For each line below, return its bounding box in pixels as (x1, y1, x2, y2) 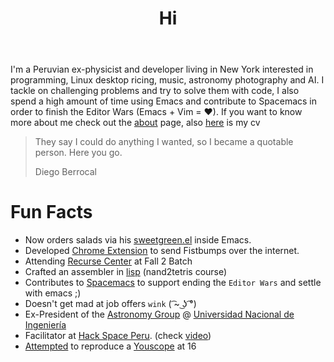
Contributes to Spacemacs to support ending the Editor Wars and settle (24, 277, 322, 289)
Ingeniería (24, 319, 67, 331)
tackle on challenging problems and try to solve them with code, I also (10, 85, 300, 97)
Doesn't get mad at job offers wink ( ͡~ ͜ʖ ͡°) (24, 298, 197, 310)
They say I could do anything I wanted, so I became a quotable (34, 136, 294, 148)
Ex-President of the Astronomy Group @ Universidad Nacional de (24, 308, 295, 321)
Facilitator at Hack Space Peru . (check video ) (24, 330, 212, 342)
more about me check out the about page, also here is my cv (10, 117, 261, 129)
